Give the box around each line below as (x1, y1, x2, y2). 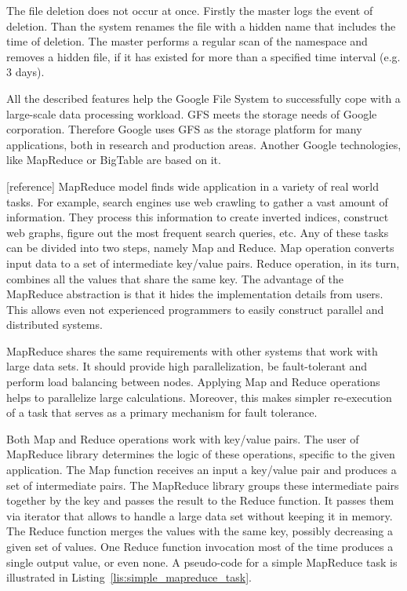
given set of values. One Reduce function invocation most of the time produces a (6, 538, 394, 554)
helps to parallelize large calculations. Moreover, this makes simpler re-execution (6, 389, 392, 405)
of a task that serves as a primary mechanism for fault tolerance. (6, 404, 318, 421)
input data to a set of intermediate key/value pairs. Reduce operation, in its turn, (6, 254, 400, 271)
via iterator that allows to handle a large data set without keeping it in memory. (6, 507, 393, 524)
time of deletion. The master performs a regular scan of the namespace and (6, 33, 368, 49)
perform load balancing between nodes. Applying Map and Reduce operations (6, 374, 380, 390)
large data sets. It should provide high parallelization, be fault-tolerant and (6, 358, 368, 374)
